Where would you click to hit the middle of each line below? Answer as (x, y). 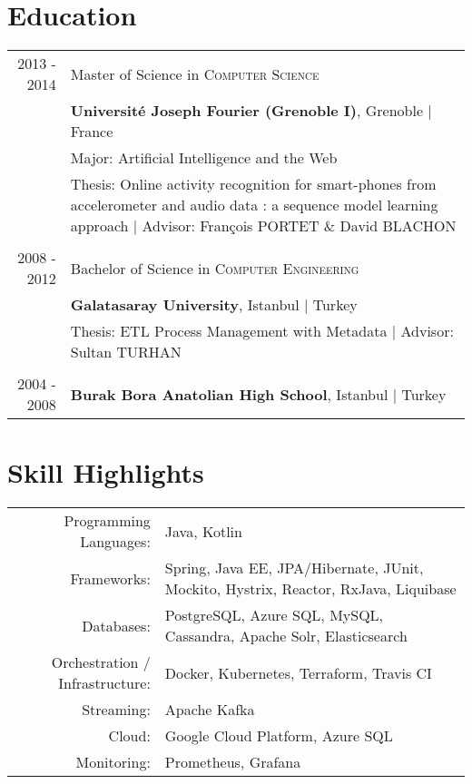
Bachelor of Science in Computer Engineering (215, 268)
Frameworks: (110, 578)
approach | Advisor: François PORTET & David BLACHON (263, 226)
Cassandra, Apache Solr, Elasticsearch (286, 636)
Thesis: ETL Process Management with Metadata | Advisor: (262, 331)
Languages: (115, 542)
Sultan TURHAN (126, 352)
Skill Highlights (106, 472)
